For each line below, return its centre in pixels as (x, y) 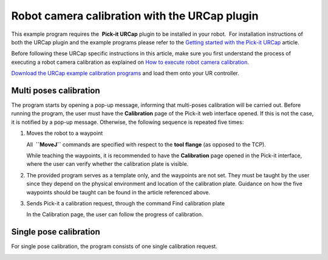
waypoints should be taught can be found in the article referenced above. (118, 192)
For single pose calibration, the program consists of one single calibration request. (114, 247)
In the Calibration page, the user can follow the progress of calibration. (115, 214)
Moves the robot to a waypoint (65, 133)
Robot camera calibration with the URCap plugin (135, 16)
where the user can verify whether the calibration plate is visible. (108, 164)
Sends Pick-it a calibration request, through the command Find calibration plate (125, 203)
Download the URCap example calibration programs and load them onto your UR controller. (125, 74)
